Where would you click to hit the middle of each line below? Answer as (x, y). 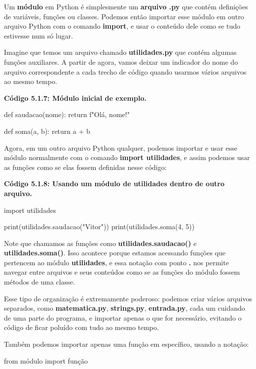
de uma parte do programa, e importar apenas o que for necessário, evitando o (123, 317)
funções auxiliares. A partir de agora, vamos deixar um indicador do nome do (121, 61)
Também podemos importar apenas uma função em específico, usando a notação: (127, 344)
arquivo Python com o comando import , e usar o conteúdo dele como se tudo (122, 26)
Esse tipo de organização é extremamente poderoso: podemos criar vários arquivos (128, 298)
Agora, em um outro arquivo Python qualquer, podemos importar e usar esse (121, 147)
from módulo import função (46, 360)
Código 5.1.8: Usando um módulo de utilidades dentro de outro (114, 184)
